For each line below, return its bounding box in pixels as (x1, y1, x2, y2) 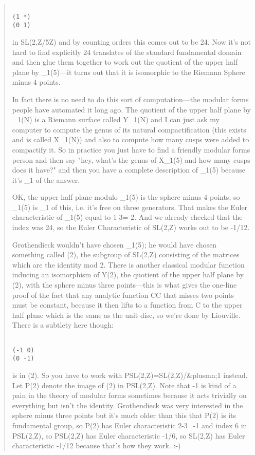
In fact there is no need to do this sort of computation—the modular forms (12, 93, 249, 104)
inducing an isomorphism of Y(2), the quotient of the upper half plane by (12, 269, 244, 280)
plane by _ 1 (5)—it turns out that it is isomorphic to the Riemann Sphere (12, 66, 245, 77)
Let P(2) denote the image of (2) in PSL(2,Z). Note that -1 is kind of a (12, 380, 236, 390)
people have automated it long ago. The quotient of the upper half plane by (12, 104, 251, 115)
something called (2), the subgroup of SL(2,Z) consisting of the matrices (12, 249, 240, 260)
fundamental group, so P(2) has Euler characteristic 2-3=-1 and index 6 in (12, 420, 247, 430)
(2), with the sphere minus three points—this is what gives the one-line (12, 279, 237, 290)
